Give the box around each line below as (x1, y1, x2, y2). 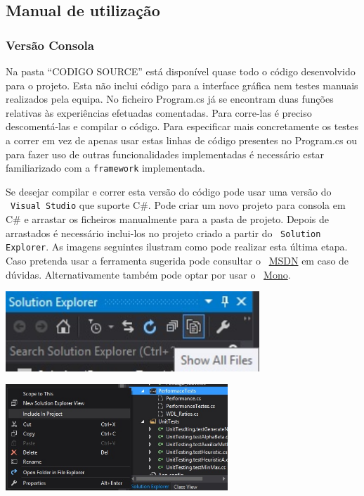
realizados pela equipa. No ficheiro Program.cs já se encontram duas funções (6, 91, 334, 106)
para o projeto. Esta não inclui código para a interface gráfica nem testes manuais (6, 77, 358, 92)
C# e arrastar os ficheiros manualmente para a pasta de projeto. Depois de (6, 212, 330, 227)
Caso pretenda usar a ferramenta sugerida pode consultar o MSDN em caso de (6, 253, 349, 267)
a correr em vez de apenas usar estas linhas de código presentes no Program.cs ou (6, 132, 357, 147)
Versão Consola (6, 36, 94, 53)
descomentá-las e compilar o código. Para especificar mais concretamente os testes (6, 119, 359, 134)
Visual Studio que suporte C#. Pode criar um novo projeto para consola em (11, 198, 346, 212)
